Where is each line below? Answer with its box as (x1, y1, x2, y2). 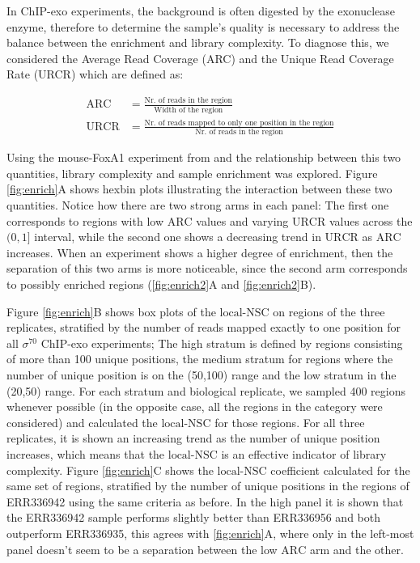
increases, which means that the (6, 445, 165, 462)
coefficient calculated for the (270, 461, 410, 478)
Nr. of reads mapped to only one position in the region (144, 118, 334, 127)
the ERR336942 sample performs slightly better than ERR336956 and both (6, 509, 380, 526)
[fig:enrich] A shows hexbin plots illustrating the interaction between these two (6, 180, 392, 197)
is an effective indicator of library (221, 445, 387, 462)
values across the (329, 212, 413, 229)
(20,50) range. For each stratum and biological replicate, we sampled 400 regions (6, 382, 405, 399)
